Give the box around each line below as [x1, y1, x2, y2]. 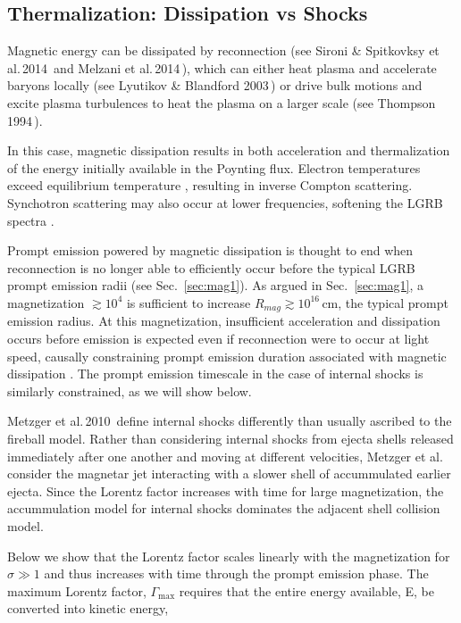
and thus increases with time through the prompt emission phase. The [44, 564, 429, 583]
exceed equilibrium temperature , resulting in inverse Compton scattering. [7, 176, 413, 195]
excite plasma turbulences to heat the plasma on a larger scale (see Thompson [7, 93, 436, 112]
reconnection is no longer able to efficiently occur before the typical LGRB [7, 258, 415, 277]
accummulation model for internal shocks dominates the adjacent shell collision [7, 499, 440, 518]
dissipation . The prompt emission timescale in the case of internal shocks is [7, 364, 423, 383]
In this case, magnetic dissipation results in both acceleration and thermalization [7, 141, 450, 160]
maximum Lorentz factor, [7, 581, 147, 600]
